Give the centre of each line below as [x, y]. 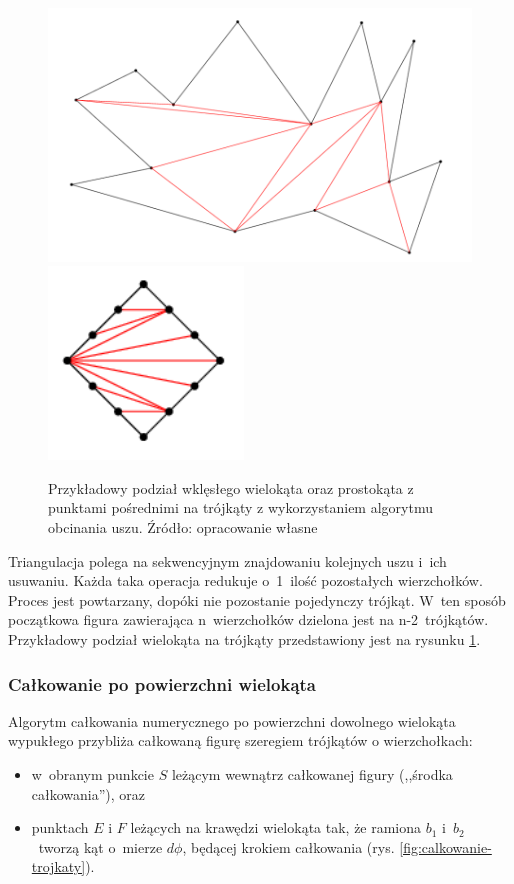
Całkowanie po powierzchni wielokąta [162, 683]
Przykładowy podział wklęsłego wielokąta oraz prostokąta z [231, 487]
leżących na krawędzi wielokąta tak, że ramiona [276, 827]
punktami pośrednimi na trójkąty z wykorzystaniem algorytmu [240, 507]
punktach [60, 827]
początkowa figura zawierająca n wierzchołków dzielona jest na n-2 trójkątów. [248, 619]
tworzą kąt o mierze [100, 846]
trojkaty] [58, 866]
